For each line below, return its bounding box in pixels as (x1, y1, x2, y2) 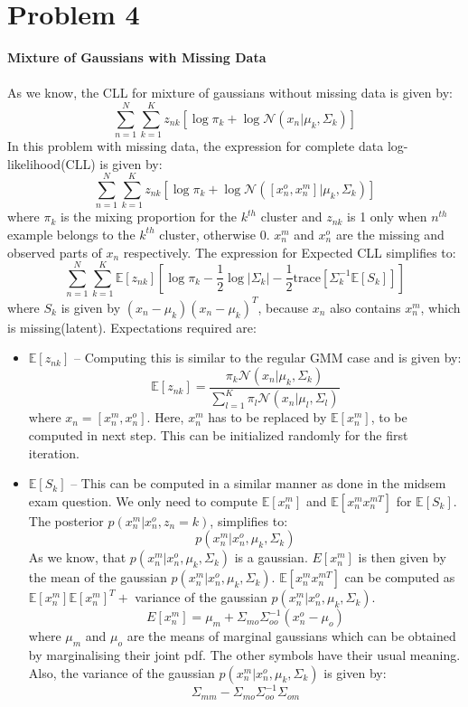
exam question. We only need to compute (28, 491, 258, 510)
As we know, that (28, 548, 126, 567)
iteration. (28, 443, 80, 462)
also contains (330, 297, 401, 316)
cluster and (260, 207, 323, 226)
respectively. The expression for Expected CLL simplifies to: (123, 242, 456, 261)
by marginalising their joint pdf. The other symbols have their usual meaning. (28, 646, 461, 665)
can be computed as (344, 568, 455, 587)
